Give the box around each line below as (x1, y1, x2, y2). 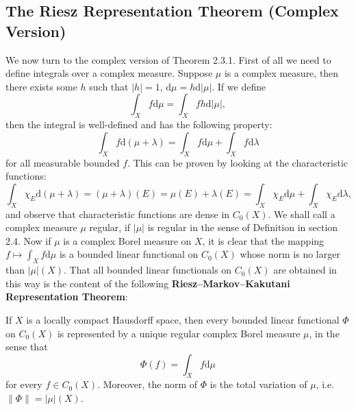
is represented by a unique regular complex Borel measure (57, 326, 301, 340)
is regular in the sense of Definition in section (147, 220, 338, 234)
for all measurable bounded (5, 155, 120, 169)
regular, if (89, 220, 131, 234)
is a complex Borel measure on (63, 233, 192, 248)
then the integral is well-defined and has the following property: (5, 117, 272, 132)
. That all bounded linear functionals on (63, 263, 232, 277)
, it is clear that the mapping (202, 233, 325, 248)
